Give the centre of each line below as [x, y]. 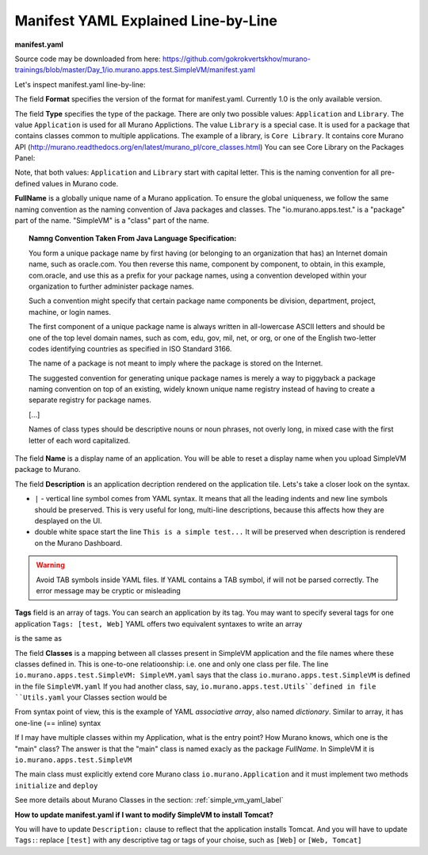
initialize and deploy [56, 785]
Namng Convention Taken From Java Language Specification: [133, 239]
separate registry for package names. [90, 400]
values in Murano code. [80, 183]
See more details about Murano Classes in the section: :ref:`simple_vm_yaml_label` [149, 800]
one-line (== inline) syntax [58, 723]
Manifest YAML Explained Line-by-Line [146, 21]
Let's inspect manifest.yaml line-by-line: [80, 84]
